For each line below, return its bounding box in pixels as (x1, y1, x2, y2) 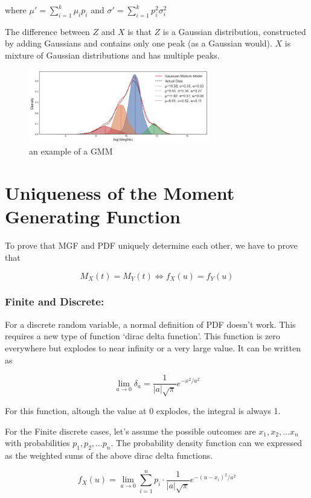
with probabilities (5, 436, 70, 449)
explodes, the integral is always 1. (156, 404, 281, 417)
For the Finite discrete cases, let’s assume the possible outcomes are (5, 424, 256, 437)
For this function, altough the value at (5, 404, 147, 417)
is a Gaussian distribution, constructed (162, 25, 306, 37)
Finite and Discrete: (5, 294, 104, 309)
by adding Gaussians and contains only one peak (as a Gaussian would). (5, 37, 272, 49)
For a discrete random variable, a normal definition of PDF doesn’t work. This (5, 318, 296, 330)
